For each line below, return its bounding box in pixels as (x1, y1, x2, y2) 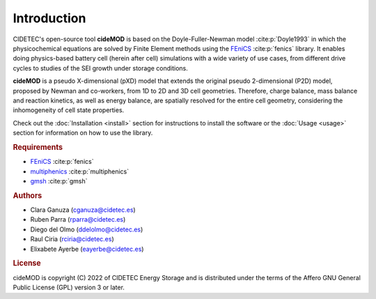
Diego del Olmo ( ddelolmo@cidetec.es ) (30, 225, 143, 233)
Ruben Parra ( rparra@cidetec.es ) (30, 215, 126, 224)
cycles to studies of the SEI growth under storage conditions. (13, 63, 188, 72)
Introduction (13, 10, 86, 26)
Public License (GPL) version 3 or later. (13, 283, 125, 291)
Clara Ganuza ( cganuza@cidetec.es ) (30, 206, 136, 214)
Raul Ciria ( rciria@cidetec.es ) (30, 235, 114, 243)
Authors (13, 190, 42, 200)
